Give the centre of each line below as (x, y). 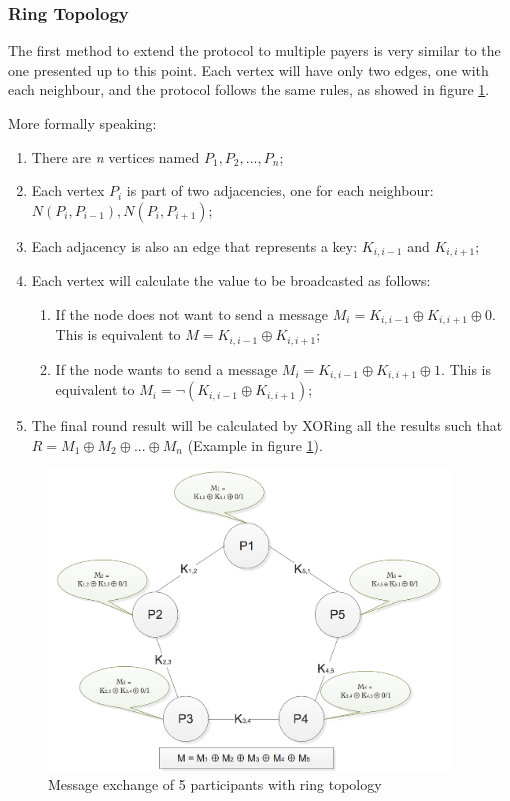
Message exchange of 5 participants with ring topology (215, 784)
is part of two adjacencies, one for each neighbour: (280, 190)
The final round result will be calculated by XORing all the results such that (267, 425)
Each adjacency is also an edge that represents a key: (194, 245)
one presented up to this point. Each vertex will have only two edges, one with (248, 69)
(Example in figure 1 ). (255, 444)
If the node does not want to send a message (192, 313)
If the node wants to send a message (166, 368)
